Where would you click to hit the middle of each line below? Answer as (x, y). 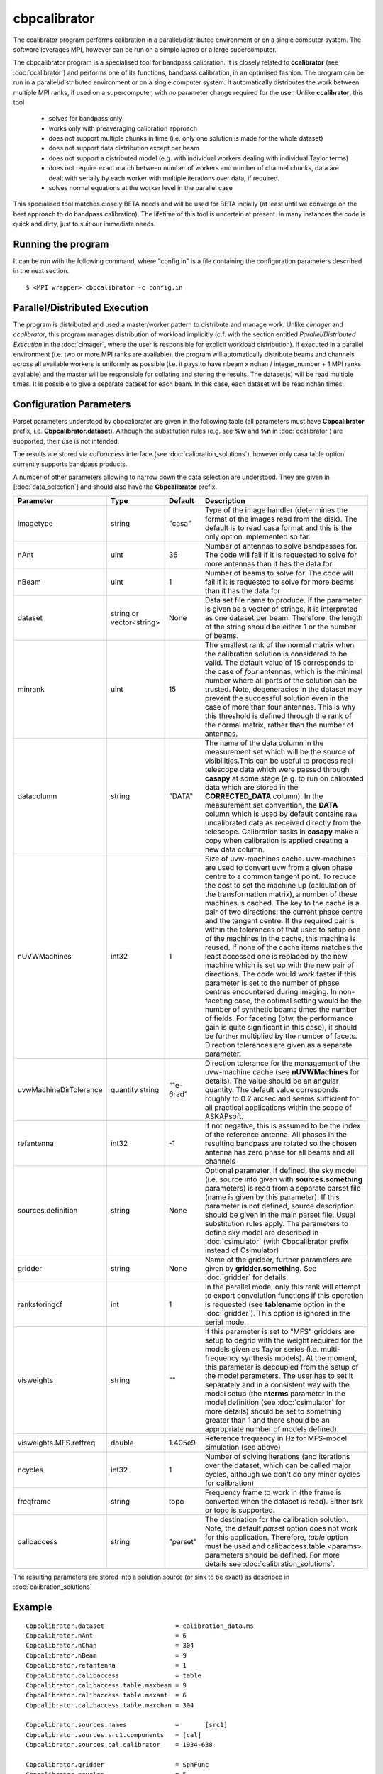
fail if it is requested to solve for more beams (279, 582)
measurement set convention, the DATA (271, 805)
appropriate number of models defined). (272, 1428)
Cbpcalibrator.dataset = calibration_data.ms (140, 1626)
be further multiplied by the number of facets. (281, 1036)
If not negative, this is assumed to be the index (283, 1125)
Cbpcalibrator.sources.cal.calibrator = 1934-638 (119, 1745)
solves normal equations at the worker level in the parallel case (141, 188)
